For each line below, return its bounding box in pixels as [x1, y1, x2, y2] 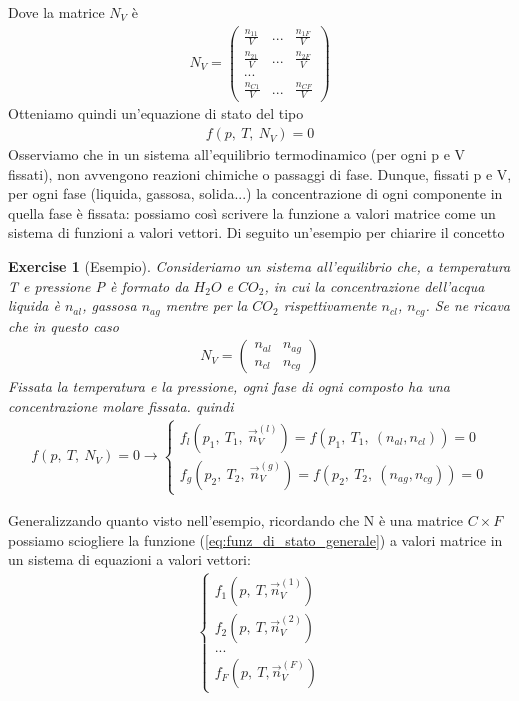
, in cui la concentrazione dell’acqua [264, 275, 485, 296]
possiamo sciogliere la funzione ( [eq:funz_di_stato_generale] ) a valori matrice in [8, 529, 503, 550]
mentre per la [165, 295, 248, 316]
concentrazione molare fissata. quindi [8, 395, 234, 416]
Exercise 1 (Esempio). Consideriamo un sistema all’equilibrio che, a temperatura [8, 256, 511, 277]
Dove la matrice [8, 2, 105, 22]
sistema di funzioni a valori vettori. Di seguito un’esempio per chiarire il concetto [8, 222, 505, 243]
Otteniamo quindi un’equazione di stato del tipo [8, 103, 304, 124]
